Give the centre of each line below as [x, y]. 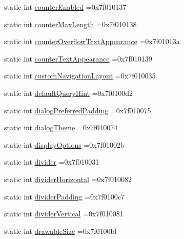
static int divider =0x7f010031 [52, 162]
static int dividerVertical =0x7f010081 [64, 214]
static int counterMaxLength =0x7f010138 [70, 24]
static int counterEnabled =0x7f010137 [65, 7]
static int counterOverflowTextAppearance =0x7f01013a [92, 41]
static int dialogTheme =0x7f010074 [61, 127]
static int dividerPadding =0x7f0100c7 [64, 196]
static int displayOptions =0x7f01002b [64, 144]
